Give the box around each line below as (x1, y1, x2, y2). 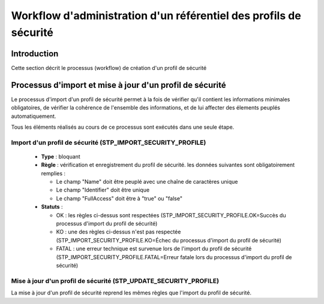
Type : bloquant (41, 153, 80, 160)
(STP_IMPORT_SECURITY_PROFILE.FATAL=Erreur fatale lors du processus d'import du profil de (56, 253, 292, 260)
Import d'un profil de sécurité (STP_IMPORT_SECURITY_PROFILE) (11, 138, 206, 147)
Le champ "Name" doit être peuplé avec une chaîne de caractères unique (56, 178, 238, 186)
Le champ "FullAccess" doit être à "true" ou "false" (56, 194, 183, 202)
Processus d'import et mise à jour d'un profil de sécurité (11, 80, 226, 90)
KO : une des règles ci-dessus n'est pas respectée (56, 228, 181, 236)
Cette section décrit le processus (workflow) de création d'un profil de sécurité (11, 64, 207, 71)
